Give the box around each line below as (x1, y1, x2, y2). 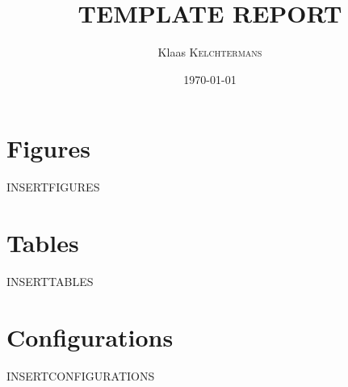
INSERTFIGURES (6, 179, 100, 196)
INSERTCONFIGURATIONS (6, 367, 155, 384)
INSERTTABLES (6, 272, 94, 289)
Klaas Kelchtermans (157, 44, 262, 61)
